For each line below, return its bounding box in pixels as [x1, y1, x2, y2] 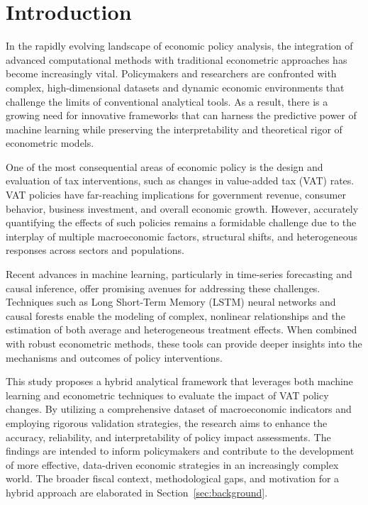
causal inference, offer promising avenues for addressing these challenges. [6, 280, 320, 295]
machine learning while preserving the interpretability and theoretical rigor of [6, 121, 342, 136]
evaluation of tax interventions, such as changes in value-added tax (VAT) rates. [6, 173, 355, 188]
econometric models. [6, 135, 94, 150]
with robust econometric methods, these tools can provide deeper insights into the [6, 336, 362, 350]
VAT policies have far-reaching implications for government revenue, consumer [6, 187, 346, 202]
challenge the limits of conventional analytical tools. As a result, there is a [6, 94, 328, 109]
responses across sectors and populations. [6, 243, 184, 257]
